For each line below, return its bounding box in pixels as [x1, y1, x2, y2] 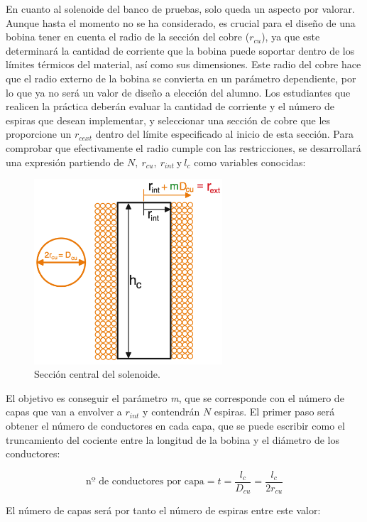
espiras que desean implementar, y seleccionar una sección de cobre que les [6, 112, 331, 127]
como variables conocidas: [194, 154, 306, 169]
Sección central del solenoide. [34, 366, 160, 381]
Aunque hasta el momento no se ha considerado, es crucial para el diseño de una [6, 15, 356, 30]
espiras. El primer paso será [214, 404, 335, 419]
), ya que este [261, 29, 320, 44]
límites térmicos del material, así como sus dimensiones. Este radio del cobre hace [6, 57, 361, 72]
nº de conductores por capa [85, 477, 204, 487]
